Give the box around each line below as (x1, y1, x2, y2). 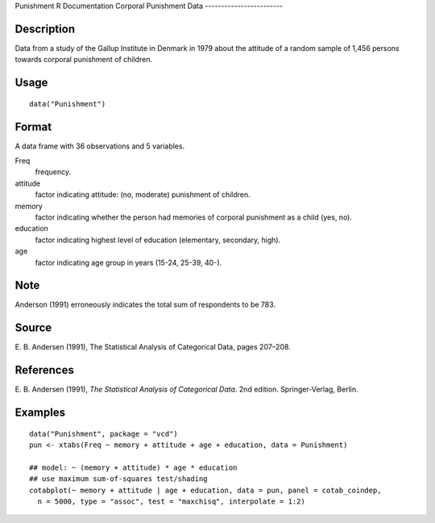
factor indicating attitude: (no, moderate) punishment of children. (35, 190, 251, 199)
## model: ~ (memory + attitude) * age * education (29, 462, 238, 472)
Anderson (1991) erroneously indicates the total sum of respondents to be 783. (14, 299, 276, 310)
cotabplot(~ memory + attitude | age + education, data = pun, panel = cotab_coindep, (29, 485, 382, 495)
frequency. (35, 167, 72, 177)
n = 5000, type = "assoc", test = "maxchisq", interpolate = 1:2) (37, 496, 305, 506)
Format (14, 119, 52, 133)
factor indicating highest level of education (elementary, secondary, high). (35, 235, 281, 245)
